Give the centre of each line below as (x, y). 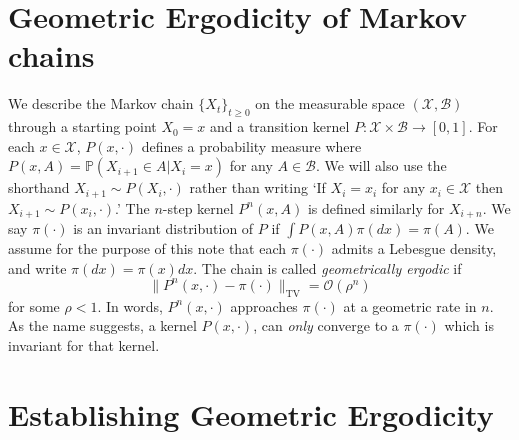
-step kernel (198, 207)
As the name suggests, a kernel (102, 325)
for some (34, 305)
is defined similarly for (376, 207)
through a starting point (82, 126)
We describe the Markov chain (101, 103)
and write (37, 267)
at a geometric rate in (410, 305)
